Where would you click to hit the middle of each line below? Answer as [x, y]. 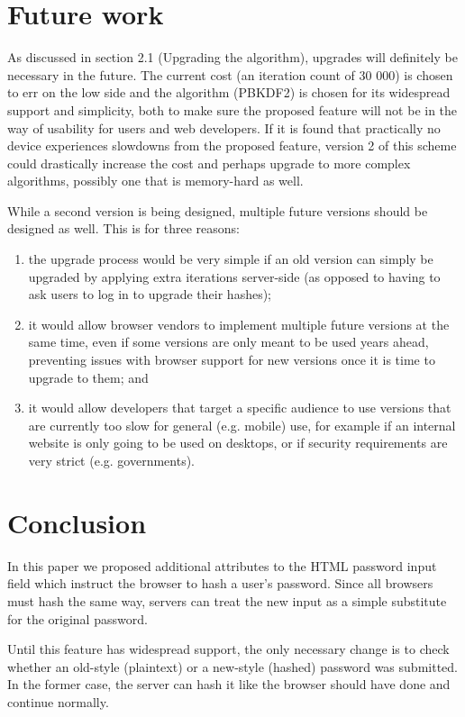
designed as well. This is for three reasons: [123, 228]
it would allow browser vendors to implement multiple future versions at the [239, 324]
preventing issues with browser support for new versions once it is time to [232, 360]
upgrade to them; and [88, 377]
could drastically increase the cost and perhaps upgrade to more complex [209, 163]
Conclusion [77, 522]
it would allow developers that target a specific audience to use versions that [240, 408]
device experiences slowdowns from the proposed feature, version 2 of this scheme [232, 145]
